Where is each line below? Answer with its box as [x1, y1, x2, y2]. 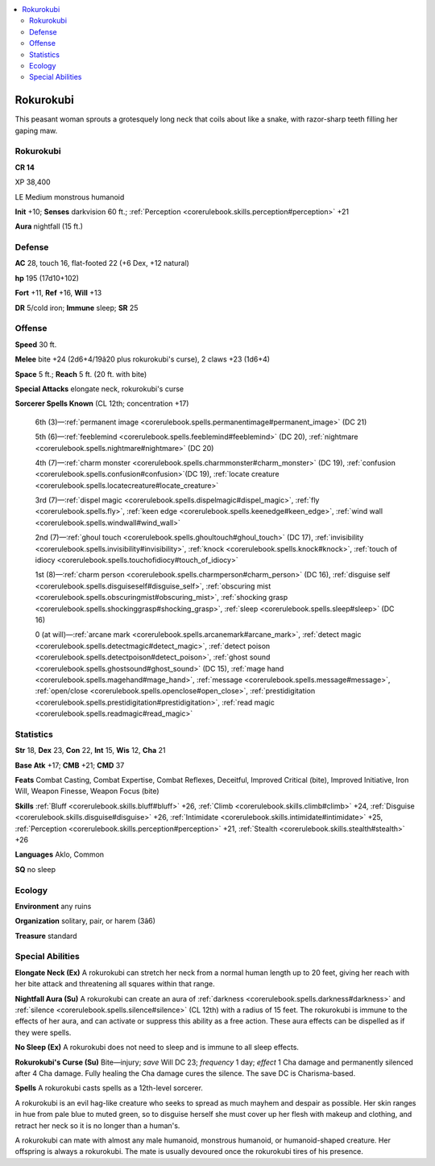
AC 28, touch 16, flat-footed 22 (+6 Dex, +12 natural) [14, 258, 189, 268]
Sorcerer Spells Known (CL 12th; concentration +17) [14, 399, 189, 408]
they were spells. [14, 1027, 72, 1037]
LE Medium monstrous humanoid [14, 192, 125, 201]
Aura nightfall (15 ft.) [14, 221, 84, 231]
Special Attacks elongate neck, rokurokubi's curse [14, 383, 184, 394]
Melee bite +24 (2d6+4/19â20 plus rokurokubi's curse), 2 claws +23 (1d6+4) [14, 354, 270, 364]
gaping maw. [14, 126, 58, 135]
